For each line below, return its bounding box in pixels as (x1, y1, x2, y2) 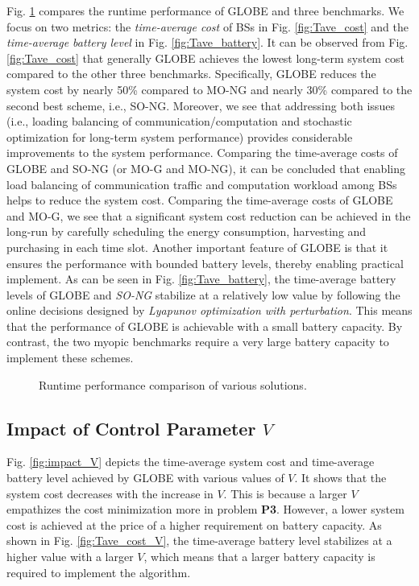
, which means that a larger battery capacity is (143, 548, 375, 565)
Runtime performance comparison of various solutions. (39, 376, 307, 393)
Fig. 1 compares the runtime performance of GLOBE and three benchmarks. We (6, 2, 404, 19)
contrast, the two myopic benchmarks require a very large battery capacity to (6, 333, 389, 350)
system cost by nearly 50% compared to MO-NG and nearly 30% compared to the (6, 80, 413, 97)
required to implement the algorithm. (6, 563, 191, 580)
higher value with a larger (6, 548, 134, 565)
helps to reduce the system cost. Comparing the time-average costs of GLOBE (6, 192, 393, 208)
